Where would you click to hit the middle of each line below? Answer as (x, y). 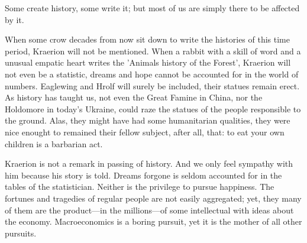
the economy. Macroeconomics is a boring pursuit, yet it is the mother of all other (153, 221)
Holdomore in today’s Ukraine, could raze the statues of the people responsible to (153, 108)
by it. (14, 19)
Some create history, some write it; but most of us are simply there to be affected (152, 8)
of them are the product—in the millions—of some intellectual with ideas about (149, 210)
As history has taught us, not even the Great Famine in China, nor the (134, 97)
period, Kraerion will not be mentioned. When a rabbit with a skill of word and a (153, 51)
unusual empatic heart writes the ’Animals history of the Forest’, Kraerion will (148, 62)
